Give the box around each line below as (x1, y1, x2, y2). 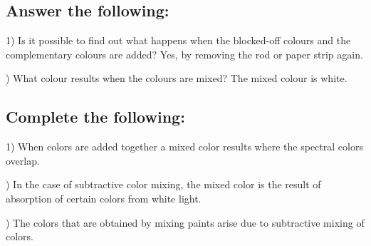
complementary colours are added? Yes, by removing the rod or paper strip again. (6, 46, 363, 61)
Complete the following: (6, 106, 185, 128)
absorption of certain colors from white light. (6, 190, 202, 205)
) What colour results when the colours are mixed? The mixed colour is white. (6, 71, 348, 86)
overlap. (6, 153, 40, 168)
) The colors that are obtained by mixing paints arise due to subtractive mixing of (6, 215, 365, 230)
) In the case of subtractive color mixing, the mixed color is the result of (6, 177, 321, 192)
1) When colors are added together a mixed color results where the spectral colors (6, 139, 363, 154)
